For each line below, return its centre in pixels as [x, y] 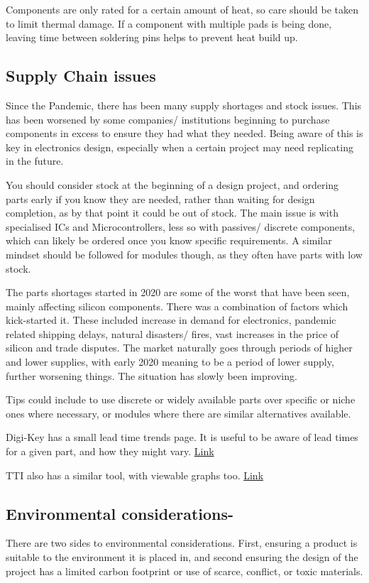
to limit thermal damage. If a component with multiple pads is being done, [169, 23]
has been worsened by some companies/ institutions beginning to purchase [168, 119]
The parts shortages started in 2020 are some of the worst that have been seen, [178, 292]
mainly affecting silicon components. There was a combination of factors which [177, 306]
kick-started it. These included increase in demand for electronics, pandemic [171, 320]
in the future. [35, 161]
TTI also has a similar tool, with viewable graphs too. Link [135, 475]
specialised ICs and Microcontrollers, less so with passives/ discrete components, [181, 226]
